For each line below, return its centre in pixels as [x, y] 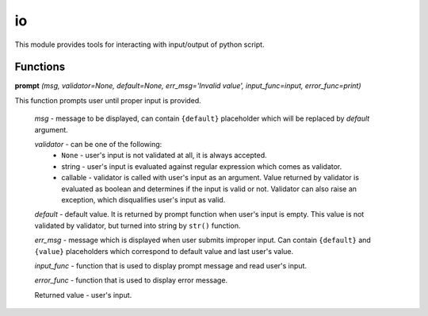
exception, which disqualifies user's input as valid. [143, 199]
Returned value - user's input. [83, 295]
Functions [40, 67]
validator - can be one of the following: [98, 145]
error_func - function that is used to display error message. [131, 280]
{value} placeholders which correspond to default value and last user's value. [164, 251]
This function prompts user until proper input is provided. [108, 100]
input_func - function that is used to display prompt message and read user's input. [170, 265]
